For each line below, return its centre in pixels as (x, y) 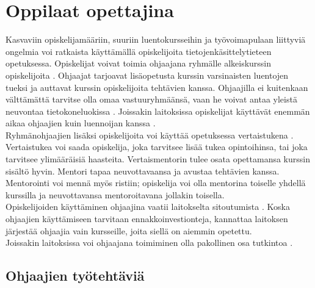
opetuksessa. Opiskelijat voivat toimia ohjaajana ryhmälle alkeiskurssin (139, 63)
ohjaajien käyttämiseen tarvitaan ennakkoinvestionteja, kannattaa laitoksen (147, 219)
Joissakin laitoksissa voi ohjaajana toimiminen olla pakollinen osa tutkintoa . (149, 243)
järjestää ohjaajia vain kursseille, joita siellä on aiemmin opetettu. (129, 230)
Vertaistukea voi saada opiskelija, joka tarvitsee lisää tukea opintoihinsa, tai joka (157, 147)
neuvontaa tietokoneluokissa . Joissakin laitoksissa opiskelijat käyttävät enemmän (158, 111)
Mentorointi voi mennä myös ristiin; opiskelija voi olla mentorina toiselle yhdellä (156, 183)
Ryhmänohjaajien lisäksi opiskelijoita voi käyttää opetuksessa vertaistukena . (150, 135)
